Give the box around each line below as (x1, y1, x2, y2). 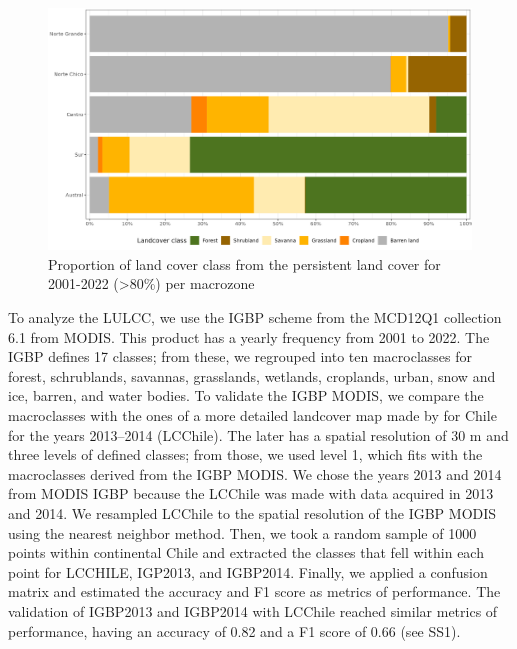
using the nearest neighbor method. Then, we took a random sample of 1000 (8, 522, 477, 543)
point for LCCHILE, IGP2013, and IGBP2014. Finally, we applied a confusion (8, 561, 488, 582)
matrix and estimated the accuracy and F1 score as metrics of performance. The (8, 581, 501, 602)
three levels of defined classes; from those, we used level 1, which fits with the (8, 444, 483, 465)
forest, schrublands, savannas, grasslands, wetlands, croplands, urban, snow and (8, 365, 496, 386)
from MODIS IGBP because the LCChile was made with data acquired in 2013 (8, 483, 494, 504)
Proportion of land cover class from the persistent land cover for (48, 253, 441, 274)
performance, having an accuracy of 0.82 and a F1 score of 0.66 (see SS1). (8, 620, 461, 641)
